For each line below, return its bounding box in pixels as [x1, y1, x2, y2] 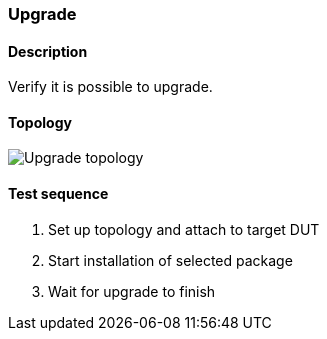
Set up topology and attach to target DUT [48, 220, 320, 238]
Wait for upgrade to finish [48, 282, 216, 300]
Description [8, 42, 88, 60]
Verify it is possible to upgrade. [8, 78, 213, 96]
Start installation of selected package [48, 251, 293, 269]
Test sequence [8, 185, 109, 203]
